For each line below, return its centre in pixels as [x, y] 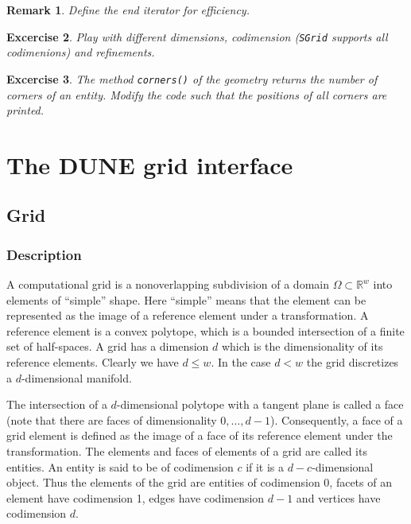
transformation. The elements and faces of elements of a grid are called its [187, 451]
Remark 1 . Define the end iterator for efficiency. [128, 10]
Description [44, 254]
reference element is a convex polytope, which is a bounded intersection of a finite [205, 330]
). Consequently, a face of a [336, 419]
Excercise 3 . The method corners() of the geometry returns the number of [192, 78]
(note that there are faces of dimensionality [112, 419]
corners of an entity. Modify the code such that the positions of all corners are [197, 94]
